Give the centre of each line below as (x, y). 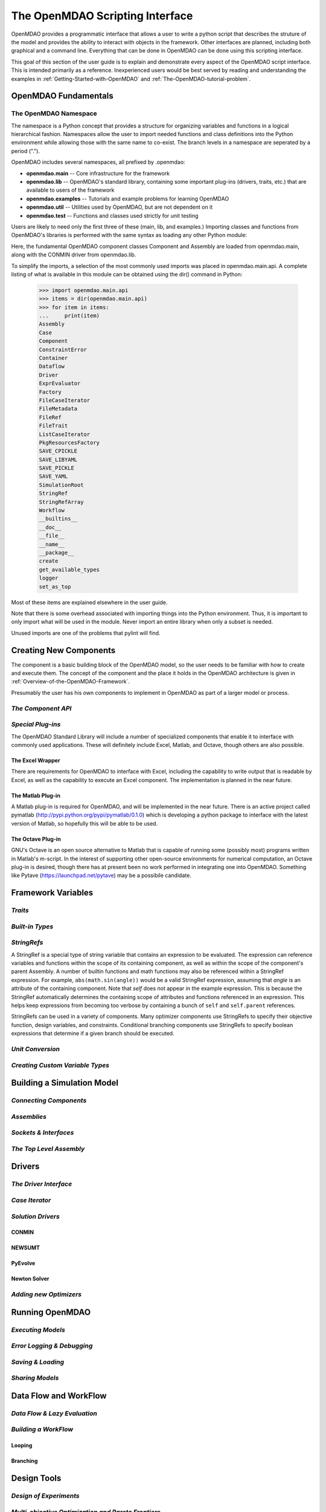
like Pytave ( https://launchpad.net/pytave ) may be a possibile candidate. (101, 875)
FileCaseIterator (65, 400)
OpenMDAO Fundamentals (62, 96)
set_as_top (55, 586)
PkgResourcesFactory (69, 442)
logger (49, 578)
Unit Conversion (36, 1049)
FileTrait (53, 426)
